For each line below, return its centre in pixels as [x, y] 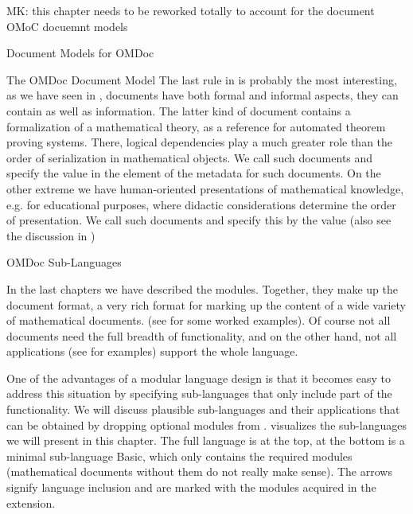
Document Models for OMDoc [80, 53]
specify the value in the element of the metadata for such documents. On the [194, 173]
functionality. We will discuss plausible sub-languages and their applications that [203, 409]
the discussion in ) [51, 235]
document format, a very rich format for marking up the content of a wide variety [206, 304]
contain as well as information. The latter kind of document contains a [179, 110]
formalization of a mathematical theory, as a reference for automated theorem [196, 126]
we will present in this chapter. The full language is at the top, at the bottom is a [206, 440]
